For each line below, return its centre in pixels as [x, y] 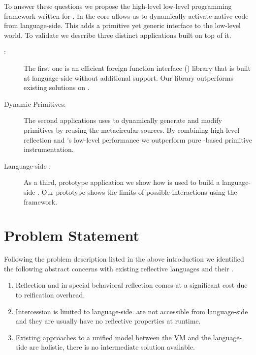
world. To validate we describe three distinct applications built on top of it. [118, 35]
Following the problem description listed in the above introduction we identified [124, 259]
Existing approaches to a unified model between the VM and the [113, 337]
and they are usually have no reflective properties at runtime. [108, 321]
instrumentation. [49, 149]
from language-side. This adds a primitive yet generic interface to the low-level [123, 25]
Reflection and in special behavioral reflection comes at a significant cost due [131, 285]
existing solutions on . [57, 87]
